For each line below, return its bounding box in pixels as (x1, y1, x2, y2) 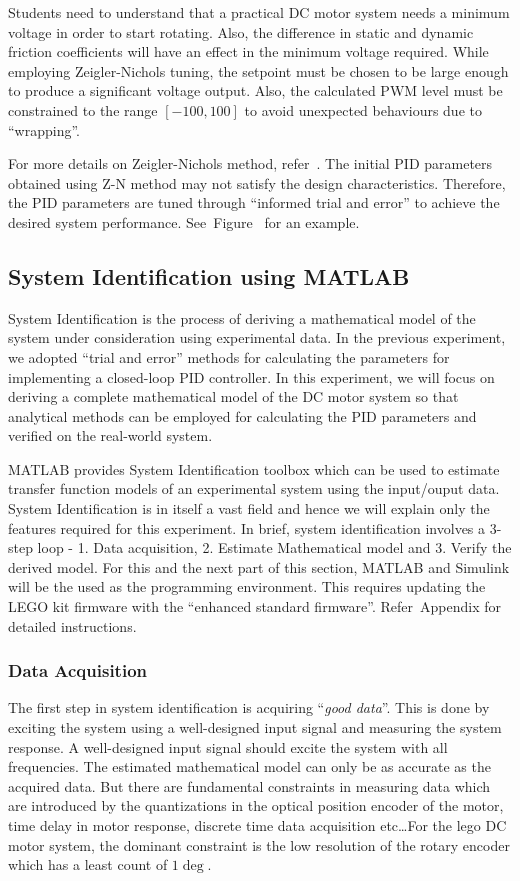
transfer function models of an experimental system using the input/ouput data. (8, 478, 500, 499)
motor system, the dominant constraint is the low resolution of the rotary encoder (8, 834, 510, 855)
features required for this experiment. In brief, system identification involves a (8, 517, 486, 538)
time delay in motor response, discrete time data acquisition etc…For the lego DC (8, 815, 507, 836)
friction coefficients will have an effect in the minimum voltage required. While (8, 41, 489, 62)
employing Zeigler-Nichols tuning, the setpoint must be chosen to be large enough (8, 60, 509, 81)
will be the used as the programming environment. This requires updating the (8, 576, 486, 597)
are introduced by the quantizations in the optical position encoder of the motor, (8, 795, 504, 816)
